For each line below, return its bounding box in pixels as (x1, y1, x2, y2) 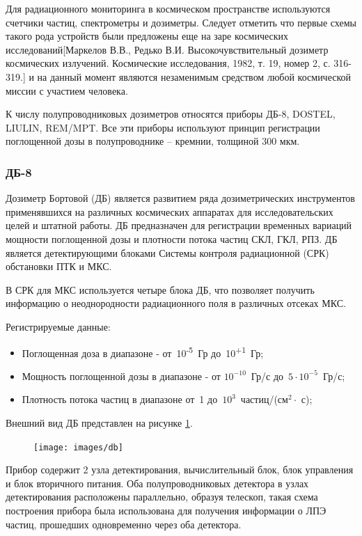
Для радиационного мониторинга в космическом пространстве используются (6, 1, 331, 15)
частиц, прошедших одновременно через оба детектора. (6, 517, 242, 531)
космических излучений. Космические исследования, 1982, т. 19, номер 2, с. (6, 56, 331, 70)
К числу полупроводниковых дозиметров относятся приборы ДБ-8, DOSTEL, (6, 107, 336, 121)
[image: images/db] (33, 442, 123, 452)
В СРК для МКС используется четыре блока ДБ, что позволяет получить (6, 282, 315, 297)
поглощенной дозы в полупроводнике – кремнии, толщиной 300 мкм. (6, 134, 300, 148)
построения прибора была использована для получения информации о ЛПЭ (6, 503, 326, 517)
